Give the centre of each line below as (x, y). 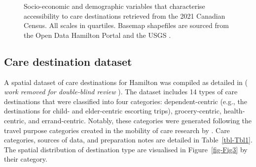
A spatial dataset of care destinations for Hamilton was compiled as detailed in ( (126, 82)
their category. (26, 159)
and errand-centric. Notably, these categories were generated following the (140, 120)
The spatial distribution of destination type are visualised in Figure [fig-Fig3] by (126, 149)
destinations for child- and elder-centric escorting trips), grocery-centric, (113, 111)
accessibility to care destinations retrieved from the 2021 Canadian (125, 15)
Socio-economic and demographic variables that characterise (114, 6)
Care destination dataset (68, 61)
